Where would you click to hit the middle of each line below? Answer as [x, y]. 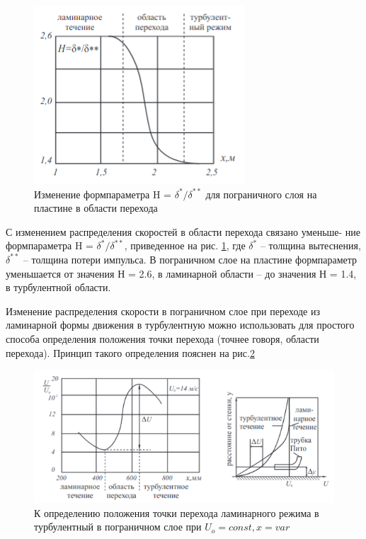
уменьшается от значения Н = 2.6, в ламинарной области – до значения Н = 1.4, [181, 273]
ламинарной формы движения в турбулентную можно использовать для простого [180, 325]
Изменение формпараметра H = [103, 194]
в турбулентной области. [58, 287]
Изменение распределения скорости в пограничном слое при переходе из [163, 311]
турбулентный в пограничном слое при [118, 527]
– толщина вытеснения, [310, 245]
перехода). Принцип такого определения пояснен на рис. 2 [130, 352]
